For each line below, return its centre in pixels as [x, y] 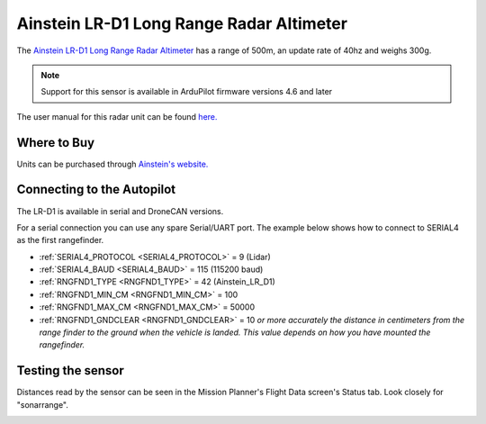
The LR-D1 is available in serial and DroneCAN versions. [120, 211]
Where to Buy [55, 143]
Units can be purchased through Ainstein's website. [112, 164]
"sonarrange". [43, 404]
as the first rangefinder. [60, 240]
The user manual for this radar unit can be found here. [117, 116]
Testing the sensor [71, 370]
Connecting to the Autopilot [96, 189]
